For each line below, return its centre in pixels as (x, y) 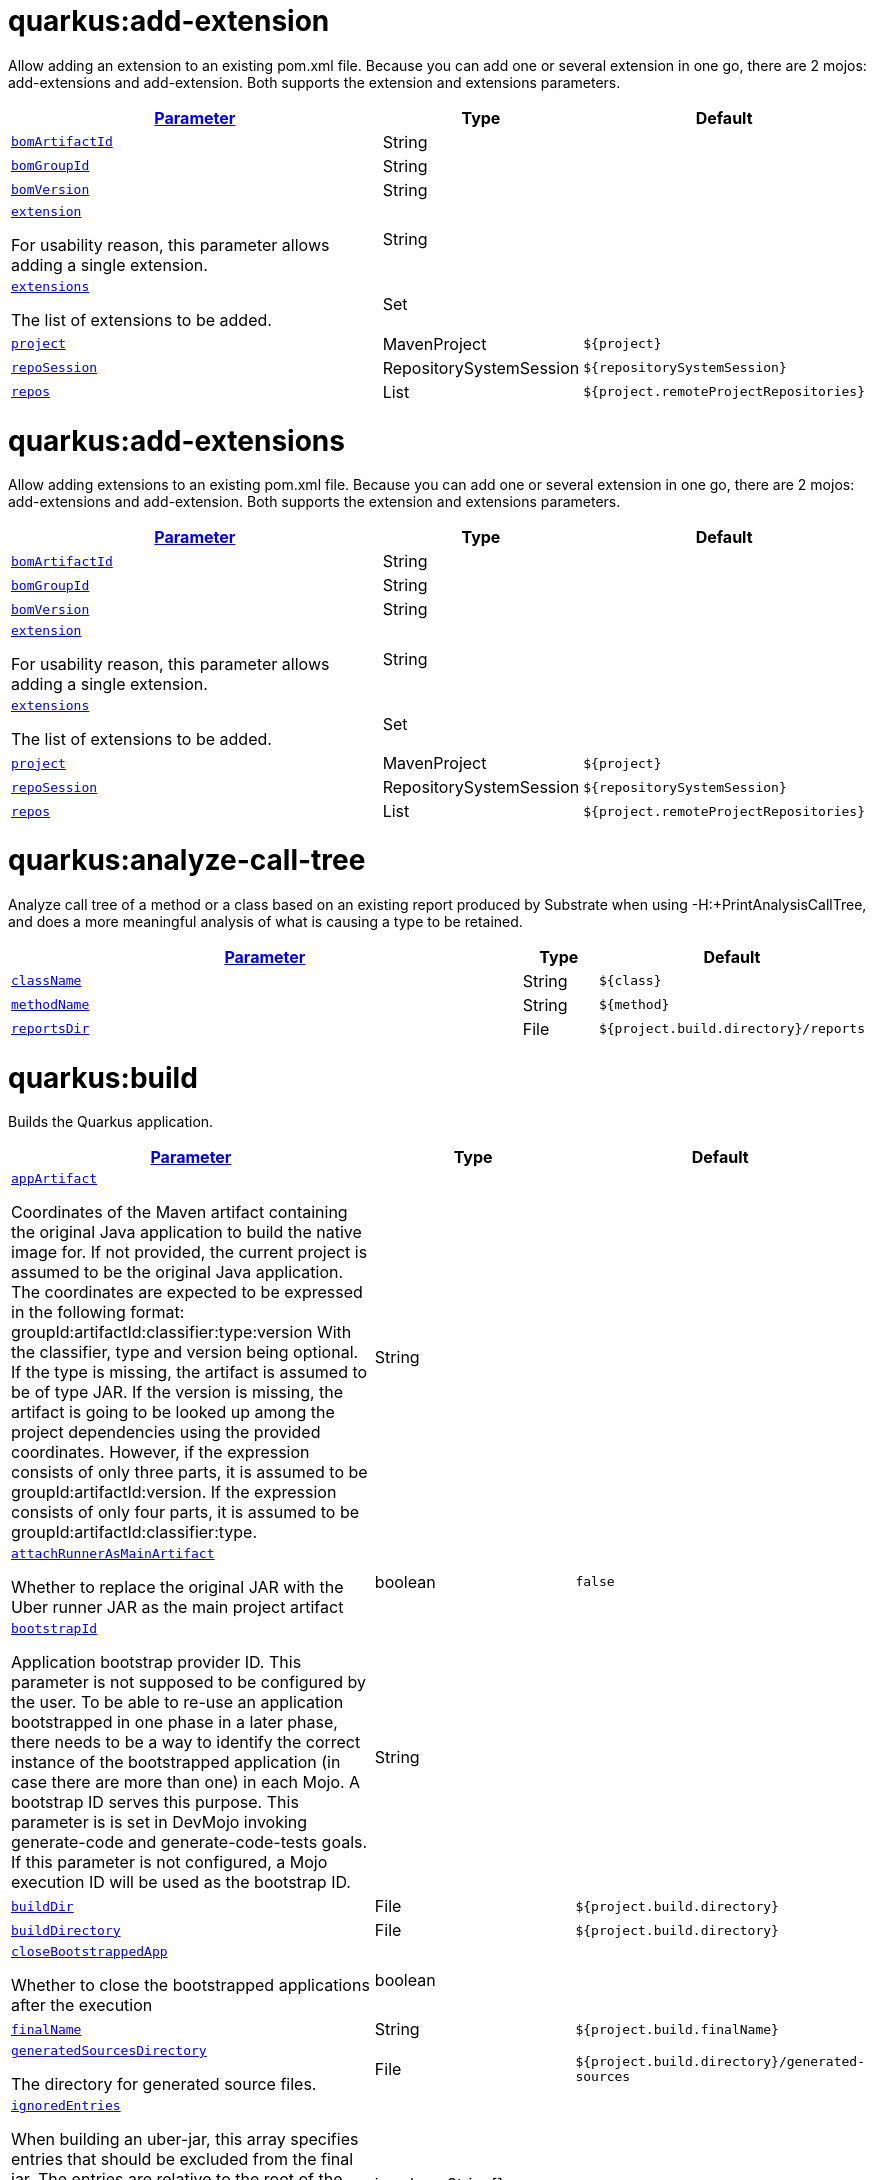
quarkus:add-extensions (176, 440)
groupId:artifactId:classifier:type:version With (181, 1332)
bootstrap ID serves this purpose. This (155, 1802)
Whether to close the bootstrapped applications (190, 1985)
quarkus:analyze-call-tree (187, 860)
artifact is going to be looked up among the (173, 1412)
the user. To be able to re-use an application (177, 1702)
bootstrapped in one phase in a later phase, (174, 1722)
